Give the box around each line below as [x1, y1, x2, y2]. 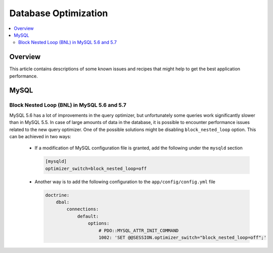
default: [77, 213, 99, 219]
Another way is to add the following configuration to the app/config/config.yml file [34, 179, 216, 185]
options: [87, 221, 110, 226]
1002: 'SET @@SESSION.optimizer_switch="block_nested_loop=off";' [99, 235, 267, 240]
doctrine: [45, 192, 70, 198]
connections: [66, 206, 99, 212]
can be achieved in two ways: [9, 133, 71, 139]
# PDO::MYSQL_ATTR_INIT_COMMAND [99, 228, 179, 233]
